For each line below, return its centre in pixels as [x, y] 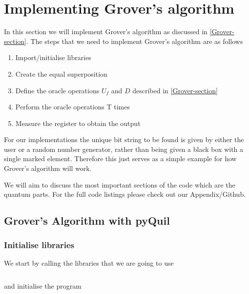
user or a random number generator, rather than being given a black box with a [124, 149]
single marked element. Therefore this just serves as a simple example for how [120, 158]
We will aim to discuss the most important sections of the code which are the [120, 184]
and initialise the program [43, 286]
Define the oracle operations [57, 90]
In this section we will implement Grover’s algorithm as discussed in [106, 31]
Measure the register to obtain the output [78, 123]
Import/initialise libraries [53, 57]
